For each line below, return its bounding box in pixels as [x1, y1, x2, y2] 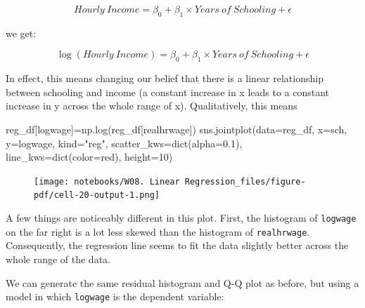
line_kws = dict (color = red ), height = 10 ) [6, 149, 173, 164]
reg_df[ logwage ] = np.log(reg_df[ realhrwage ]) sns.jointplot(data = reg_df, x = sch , [6, 121, 347, 136]
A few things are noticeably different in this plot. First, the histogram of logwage [6, 210, 357, 225]
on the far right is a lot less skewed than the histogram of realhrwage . [6, 224, 310, 239]
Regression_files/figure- [184, 176, 306, 187]
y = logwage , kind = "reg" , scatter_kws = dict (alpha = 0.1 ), [6, 135, 243, 150]
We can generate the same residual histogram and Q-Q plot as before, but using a [6, 275, 359, 290]
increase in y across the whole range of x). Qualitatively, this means [6, 98, 297, 113]
